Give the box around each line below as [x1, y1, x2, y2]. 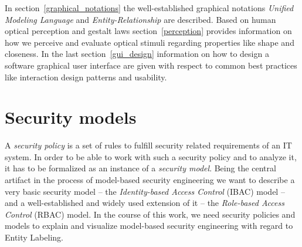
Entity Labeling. [5, 231, 63, 243]
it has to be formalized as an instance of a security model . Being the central [5, 162, 276, 174]
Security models [5, 105, 137, 129]
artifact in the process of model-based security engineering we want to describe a [5, 174, 295, 186]
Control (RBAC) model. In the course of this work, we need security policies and [5, 208, 296, 220]
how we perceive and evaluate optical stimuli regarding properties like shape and [5, 36, 294, 48]
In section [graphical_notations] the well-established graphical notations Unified [5, 2, 294, 13]
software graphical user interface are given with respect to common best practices [5, 59, 297, 71]
